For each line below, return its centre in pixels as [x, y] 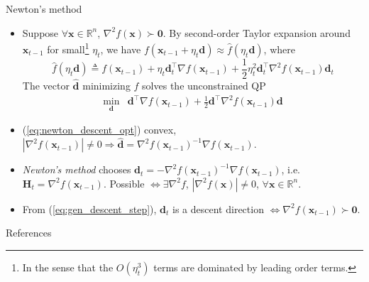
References [29, 233]
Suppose [40, 32]
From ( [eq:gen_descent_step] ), [89, 208]
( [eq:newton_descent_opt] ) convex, [99, 130]
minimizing [106, 86]
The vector [46, 86]
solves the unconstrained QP [204, 86]
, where [279, 49]
